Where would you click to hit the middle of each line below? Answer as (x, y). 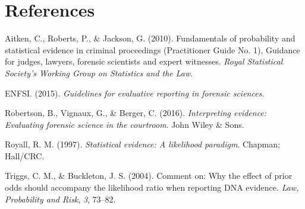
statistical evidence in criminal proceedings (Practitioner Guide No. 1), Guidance (152, 49)
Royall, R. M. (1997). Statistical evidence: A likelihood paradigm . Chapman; (142, 144)
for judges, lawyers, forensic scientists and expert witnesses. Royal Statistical (144, 61)
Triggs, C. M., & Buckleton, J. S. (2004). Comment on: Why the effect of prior (149, 176)
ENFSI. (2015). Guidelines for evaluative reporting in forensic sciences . (135, 93)
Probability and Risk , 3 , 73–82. (60, 199)
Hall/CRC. (25, 155)
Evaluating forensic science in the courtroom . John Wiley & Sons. (125, 124)
